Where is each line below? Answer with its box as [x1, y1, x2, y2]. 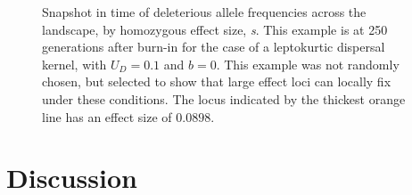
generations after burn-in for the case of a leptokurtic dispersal [42, 37, 385, 56]
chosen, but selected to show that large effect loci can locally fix [42, 72, 391, 91]
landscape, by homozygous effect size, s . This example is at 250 [42, 20, 388, 38]
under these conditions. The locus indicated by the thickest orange [42, 89, 406, 108]
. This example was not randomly [216, 54, 400, 73]
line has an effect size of [42, 107, 172, 126]
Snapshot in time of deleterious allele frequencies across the [42, 3, 367, 20]
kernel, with [42, 54, 107, 73]
